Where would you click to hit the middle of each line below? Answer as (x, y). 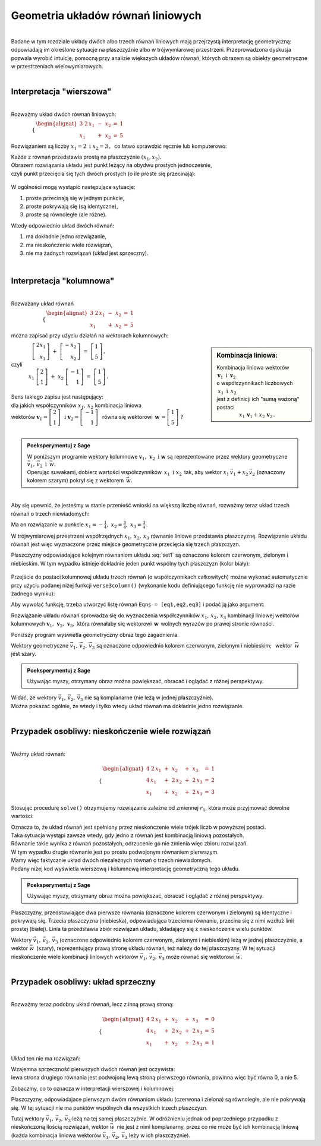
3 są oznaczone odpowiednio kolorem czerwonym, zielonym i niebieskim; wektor (192, 646)
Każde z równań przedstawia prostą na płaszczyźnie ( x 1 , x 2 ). (86, 157)
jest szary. (24, 654)
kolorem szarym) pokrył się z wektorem (75, 481)
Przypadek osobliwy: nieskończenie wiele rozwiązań (111, 732)
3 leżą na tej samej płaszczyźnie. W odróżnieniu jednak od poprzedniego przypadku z (173, 1119)
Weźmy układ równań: (38, 754)
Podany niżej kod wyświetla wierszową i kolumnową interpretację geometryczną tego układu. (125, 869)
